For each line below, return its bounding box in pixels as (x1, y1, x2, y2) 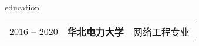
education (5, 1, 40, 13)
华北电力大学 (67, 24, 124, 38)
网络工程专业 (133, 24, 190, 38)
